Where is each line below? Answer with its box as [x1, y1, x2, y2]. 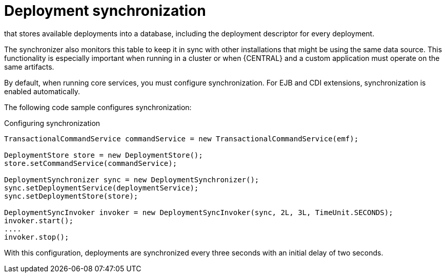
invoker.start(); [4, 216, 73, 225]
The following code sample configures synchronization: [4, 102, 192, 112]
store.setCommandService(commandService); [4, 159, 177, 167]
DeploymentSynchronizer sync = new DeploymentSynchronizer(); [4, 175, 259, 184]
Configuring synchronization [4, 118, 100, 127]
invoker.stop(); [4, 232, 69, 241]
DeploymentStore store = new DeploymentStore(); [4, 151, 203, 159]
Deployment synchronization [4, 2, 206, 19]
